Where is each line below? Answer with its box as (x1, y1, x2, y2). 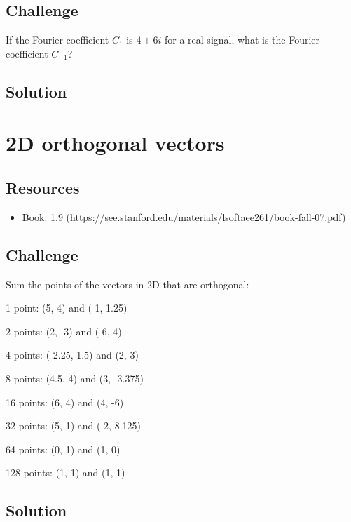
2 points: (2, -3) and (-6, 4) (6, 323, 122, 338)
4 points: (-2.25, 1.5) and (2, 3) (6, 347, 139, 362)
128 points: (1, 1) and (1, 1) (6, 465, 125, 480)
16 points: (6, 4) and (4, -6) (6, 394, 124, 409)
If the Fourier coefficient (6, 32, 109, 47)
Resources (6, 176, 80, 198)
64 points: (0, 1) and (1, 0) (6, 441, 121, 456)
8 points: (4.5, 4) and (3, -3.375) (6, 370, 144, 385)
